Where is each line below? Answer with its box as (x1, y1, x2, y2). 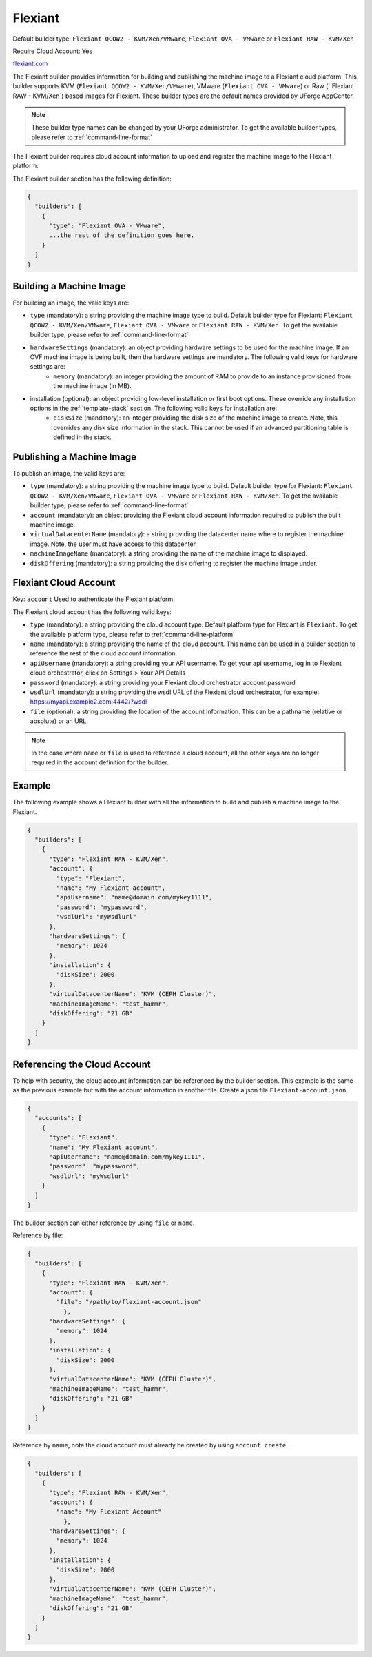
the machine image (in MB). (53, 382, 132, 390)
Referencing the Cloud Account (12, 1058, 151, 1070)
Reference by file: (12, 1231, 63, 1240)
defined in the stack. (53, 433, 112, 441)
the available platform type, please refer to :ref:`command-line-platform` (30, 630, 236, 638)
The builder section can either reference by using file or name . (12, 1219, 195, 1227)
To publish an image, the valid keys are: (12, 469, 125, 478)
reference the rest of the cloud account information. (30, 649, 178, 658)
